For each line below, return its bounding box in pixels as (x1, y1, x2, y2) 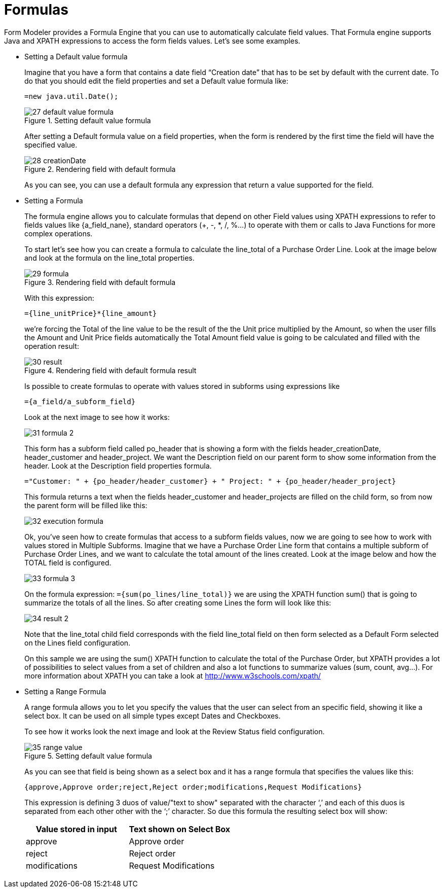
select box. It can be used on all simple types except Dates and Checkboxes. (24, 711, 281, 720)
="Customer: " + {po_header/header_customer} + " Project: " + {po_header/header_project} (24, 477, 396, 485)
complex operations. (24, 229, 93, 238)
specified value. (24, 140, 78, 149)
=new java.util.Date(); (24, 92, 119, 100)
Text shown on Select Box (129, 824, 231, 834)
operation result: (24, 341, 79, 350)
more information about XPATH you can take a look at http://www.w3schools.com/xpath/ (24, 671, 321, 680)
